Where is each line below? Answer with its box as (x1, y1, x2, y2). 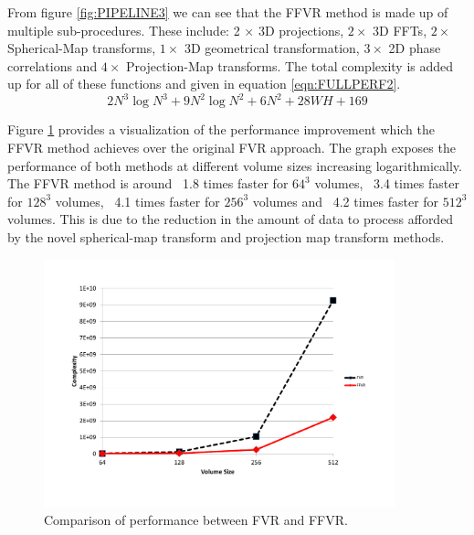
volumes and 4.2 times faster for (252, 191, 439, 210)
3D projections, (258, 20, 344, 39)
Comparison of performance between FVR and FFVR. (44, 510, 348, 530)
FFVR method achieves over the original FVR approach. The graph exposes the (7, 138, 456, 157)
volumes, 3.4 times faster (314, 174, 459, 193)
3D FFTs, (373, 20, 427, 39)
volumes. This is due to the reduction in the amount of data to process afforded (7, 209, 454, 229)
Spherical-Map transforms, (7, 38, 156, 58)
